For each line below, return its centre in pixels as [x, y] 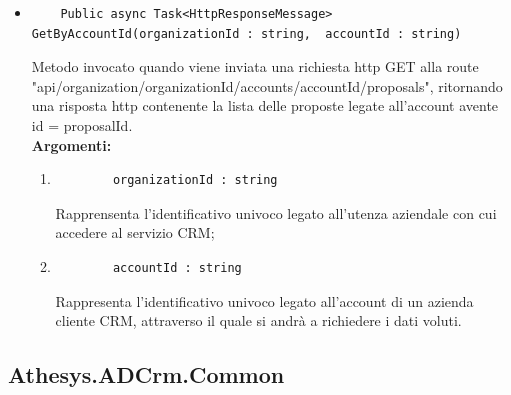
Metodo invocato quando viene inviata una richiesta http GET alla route [255, 66]
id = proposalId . [82, 124]
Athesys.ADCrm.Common [146, 374]
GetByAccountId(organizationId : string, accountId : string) [246, 33]
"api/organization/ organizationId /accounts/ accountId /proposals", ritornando [267, 85]
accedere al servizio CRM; [135, 232]
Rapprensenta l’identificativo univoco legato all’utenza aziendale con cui [276, 212]
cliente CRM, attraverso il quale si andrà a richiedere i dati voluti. [258, 320]
